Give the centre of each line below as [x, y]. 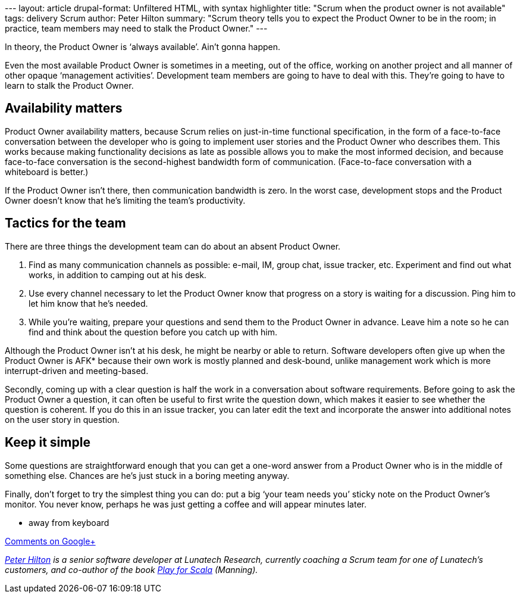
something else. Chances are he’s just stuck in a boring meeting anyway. [147, 475]
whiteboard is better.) [47, 172]
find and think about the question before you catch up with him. [153, 332]
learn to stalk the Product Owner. [69, 85]
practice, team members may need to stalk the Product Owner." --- [136, 28]
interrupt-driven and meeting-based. [77, 370]
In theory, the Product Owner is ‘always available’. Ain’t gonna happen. [143, 47]
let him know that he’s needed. [88, 303]
